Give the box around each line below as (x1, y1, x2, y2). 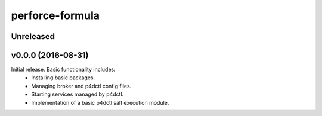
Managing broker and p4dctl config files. (31, 82, 132, 89)
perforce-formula (11, 9, 100, 22)
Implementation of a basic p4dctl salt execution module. (31, 99, 169, 106)
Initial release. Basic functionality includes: (11, 66, 116, 73)
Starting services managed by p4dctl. (31, 91, 124, 98)
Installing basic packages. (31, 74, 95, 81)
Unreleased (11, 31, 55, 41)
